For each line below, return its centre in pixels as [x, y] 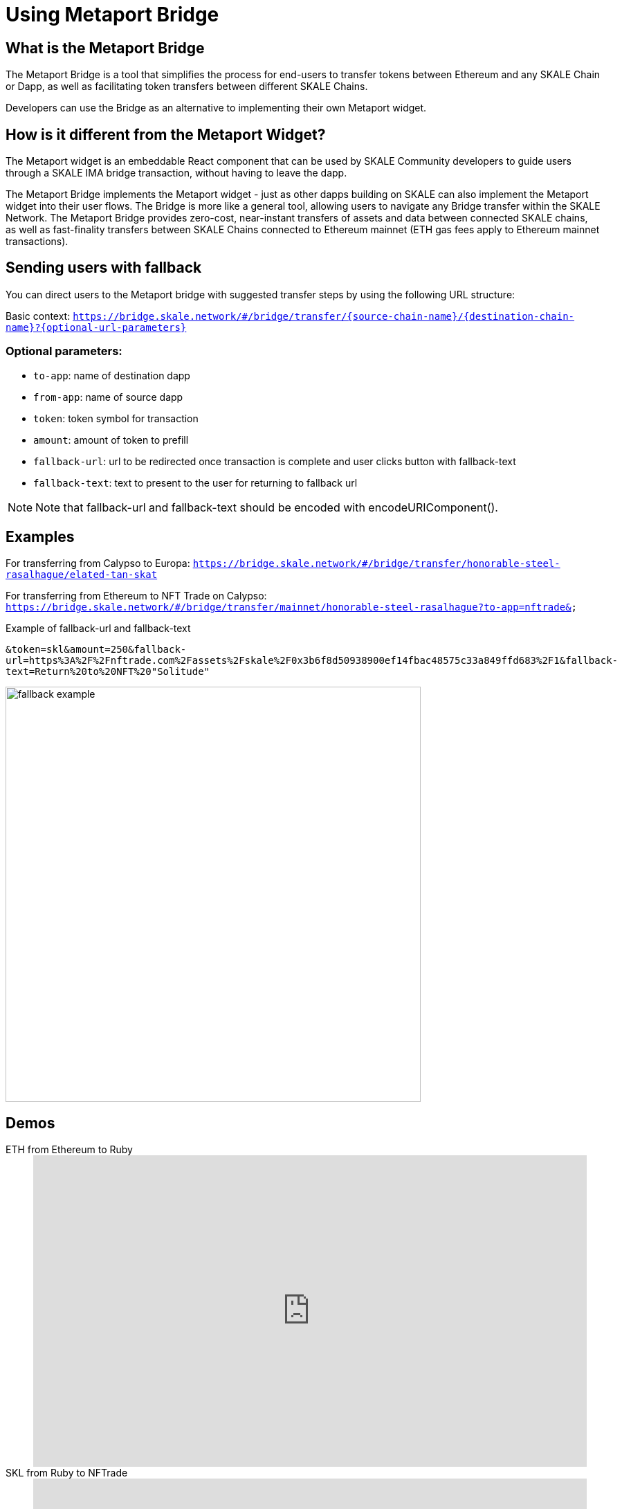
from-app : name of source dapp [108, 397]
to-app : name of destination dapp [112, 375]
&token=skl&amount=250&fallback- [96, 650]
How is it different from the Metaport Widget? [166, 134]
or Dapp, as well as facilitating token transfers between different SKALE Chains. [187, 87]
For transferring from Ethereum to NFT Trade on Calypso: [136, 596]
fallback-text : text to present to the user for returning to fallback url [195, 482]
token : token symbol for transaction [116, 418]
